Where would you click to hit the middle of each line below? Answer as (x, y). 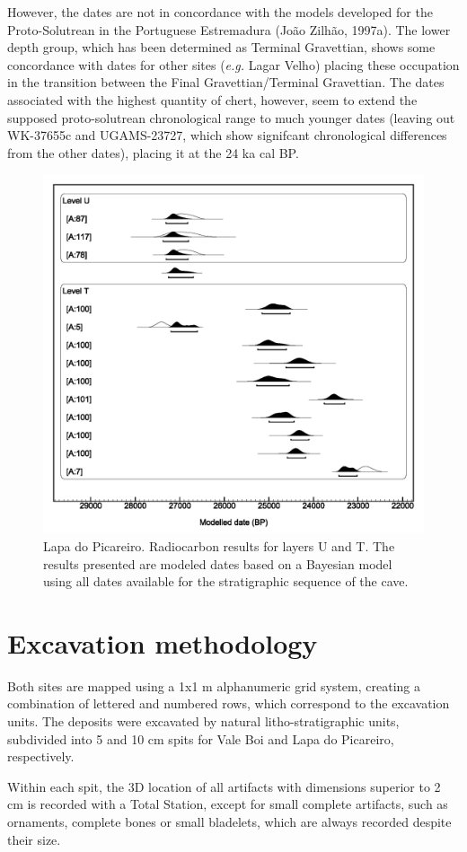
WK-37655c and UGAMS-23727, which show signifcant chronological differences (227, 135)
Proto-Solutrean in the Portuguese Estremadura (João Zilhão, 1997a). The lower (229, 29)
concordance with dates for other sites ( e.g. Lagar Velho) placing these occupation (233, 64)
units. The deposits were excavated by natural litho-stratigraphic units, (203, 721)
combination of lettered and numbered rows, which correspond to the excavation (229, 703)
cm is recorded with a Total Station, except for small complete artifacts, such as (228, 804)
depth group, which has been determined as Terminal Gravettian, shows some (221, 47)
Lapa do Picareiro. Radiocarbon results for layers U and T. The (219, 545)
